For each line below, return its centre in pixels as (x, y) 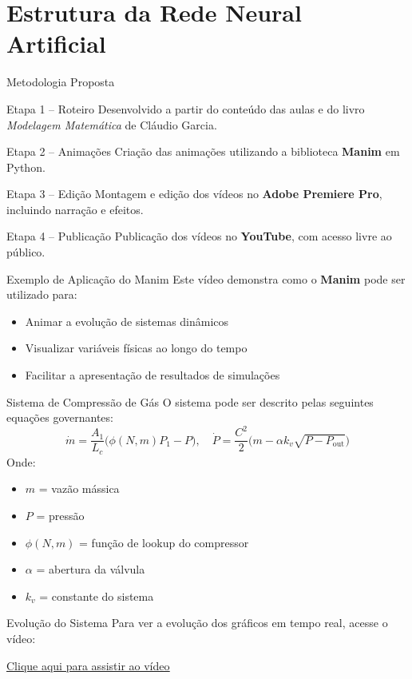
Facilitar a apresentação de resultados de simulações (153, 375)
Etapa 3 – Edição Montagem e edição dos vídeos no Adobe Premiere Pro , (194, 194)
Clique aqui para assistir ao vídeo (88, 665)
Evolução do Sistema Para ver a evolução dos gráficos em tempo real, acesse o (197, 623)
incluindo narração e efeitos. (75, 209)
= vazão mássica (79, 488)
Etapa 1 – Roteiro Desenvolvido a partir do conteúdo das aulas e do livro (186, 108)
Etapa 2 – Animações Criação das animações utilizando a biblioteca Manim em (203, 151)
